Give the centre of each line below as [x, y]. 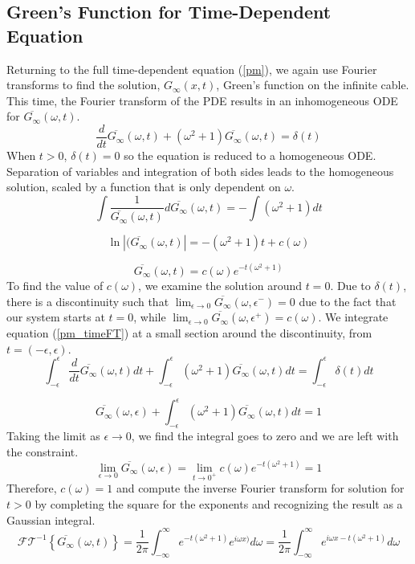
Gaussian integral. [51, 519]
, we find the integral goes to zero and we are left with [265, 435]
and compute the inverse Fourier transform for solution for [260, 488]
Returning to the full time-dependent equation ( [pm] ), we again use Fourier [192, 69]
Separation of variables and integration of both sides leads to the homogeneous [200, 171]
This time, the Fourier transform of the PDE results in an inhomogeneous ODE [202, 100]
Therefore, [32, 488]
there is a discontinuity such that [88, 301]
